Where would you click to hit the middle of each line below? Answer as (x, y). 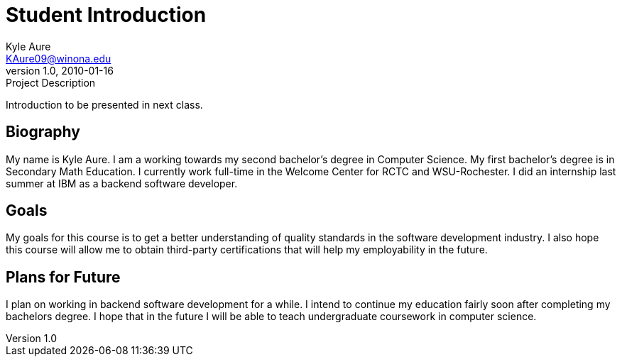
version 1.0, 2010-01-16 (60, 70)
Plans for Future (63, 277)
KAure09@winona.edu (59, 58)
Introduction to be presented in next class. (104, 104)
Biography (43, 132)
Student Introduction (106, 15)
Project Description (51, 82)
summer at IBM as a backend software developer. (122, 183)
